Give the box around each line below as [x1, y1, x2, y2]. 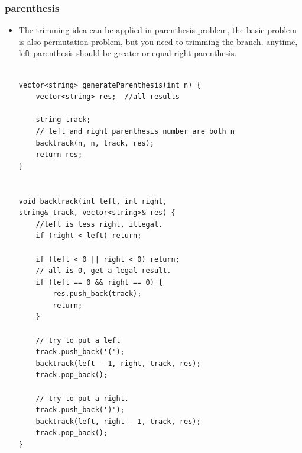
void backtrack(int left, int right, [18, 197, 167, 205]
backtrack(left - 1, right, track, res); [35, 359, 201, 368]
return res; [35, 150, 83, 159]
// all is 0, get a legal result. [35, 266, 171, 275]
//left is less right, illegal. [35, 220, 163, 229]
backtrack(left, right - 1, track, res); [35, 417, 201, 426]
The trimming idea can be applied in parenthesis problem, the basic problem [18, 24, 297, 36]
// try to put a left [35, 336, 121, 345]
